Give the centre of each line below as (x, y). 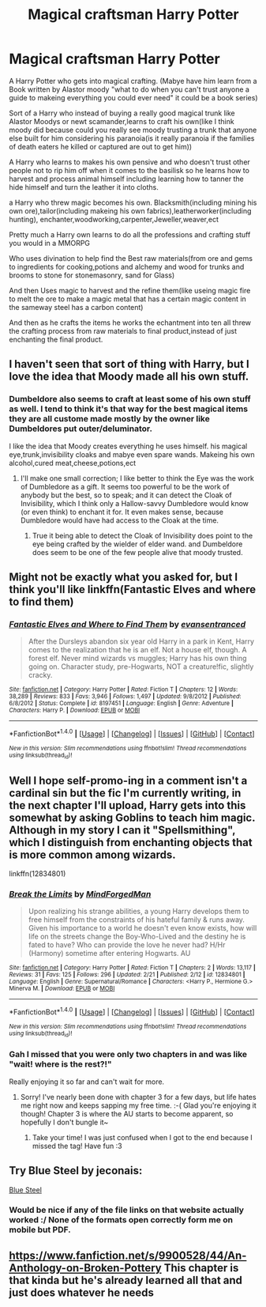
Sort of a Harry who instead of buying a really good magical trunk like (122, 113)
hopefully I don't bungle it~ (64, 1122)
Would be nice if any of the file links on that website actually (126, 1210)
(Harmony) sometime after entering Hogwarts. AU (109, 954)
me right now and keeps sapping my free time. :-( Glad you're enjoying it (138, 1105)
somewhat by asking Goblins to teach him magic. (132, 817)
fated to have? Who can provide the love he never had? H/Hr (127, 945)
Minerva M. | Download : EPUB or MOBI (62, 989)
